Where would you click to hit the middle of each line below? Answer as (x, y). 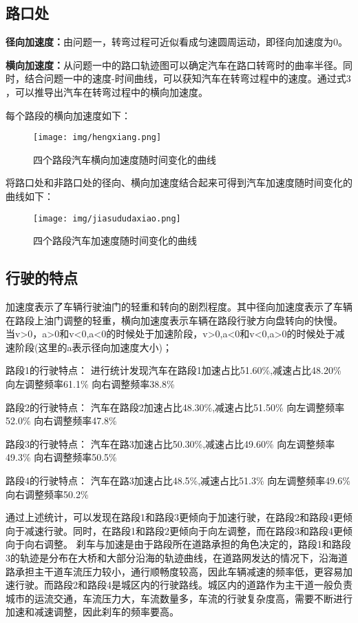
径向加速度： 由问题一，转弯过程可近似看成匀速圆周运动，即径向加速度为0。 (177, 42)
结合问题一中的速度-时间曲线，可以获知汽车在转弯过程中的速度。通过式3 (188, 78)
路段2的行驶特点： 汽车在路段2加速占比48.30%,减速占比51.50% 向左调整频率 (175, 407)
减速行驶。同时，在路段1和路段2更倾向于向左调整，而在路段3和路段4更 (183, 530)
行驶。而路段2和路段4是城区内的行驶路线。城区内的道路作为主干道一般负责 (183, 585)
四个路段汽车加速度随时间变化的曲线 (115, 240)
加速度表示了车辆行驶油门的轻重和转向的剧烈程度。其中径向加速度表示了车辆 (179, 307)
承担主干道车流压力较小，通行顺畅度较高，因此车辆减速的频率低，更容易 (179, 571)
